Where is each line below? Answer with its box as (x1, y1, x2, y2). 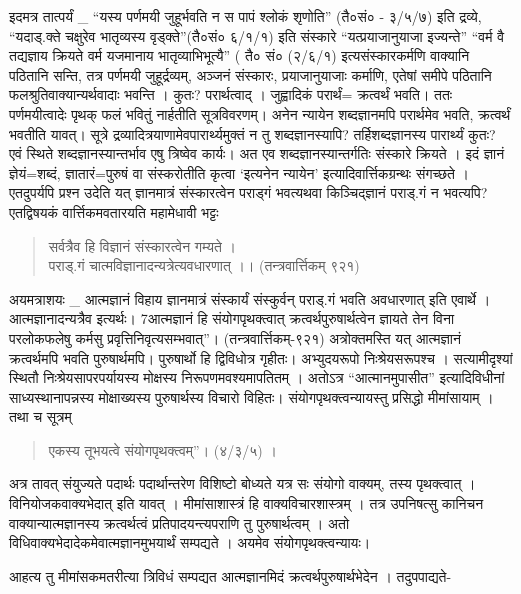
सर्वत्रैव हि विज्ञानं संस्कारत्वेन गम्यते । (48, 235, 236, 256)
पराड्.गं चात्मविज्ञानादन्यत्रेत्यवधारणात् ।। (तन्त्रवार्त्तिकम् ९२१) (48, 255, 360, 276)
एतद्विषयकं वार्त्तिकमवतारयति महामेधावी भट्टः (9, 201, 219, 222)
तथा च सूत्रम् (9, 406, 72, 427)
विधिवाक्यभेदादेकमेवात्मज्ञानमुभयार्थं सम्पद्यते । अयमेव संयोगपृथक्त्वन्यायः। (9, 532, 371, 553)
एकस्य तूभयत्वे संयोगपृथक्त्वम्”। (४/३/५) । (48, 439, 277, 460)
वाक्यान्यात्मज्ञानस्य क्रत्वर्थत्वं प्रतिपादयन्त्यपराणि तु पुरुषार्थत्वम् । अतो (9, 512, 350, 533)
